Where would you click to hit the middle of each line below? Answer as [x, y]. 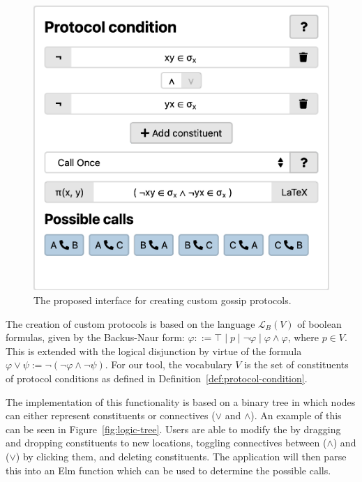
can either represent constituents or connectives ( [111, 415]
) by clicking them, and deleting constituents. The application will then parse [181, 456]
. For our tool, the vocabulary [168, 364]
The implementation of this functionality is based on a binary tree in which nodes [181, 401]
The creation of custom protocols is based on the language [130, 323]
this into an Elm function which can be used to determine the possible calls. [168, 470]
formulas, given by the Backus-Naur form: [95, 337]
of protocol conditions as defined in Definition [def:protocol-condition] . [157, 378]
